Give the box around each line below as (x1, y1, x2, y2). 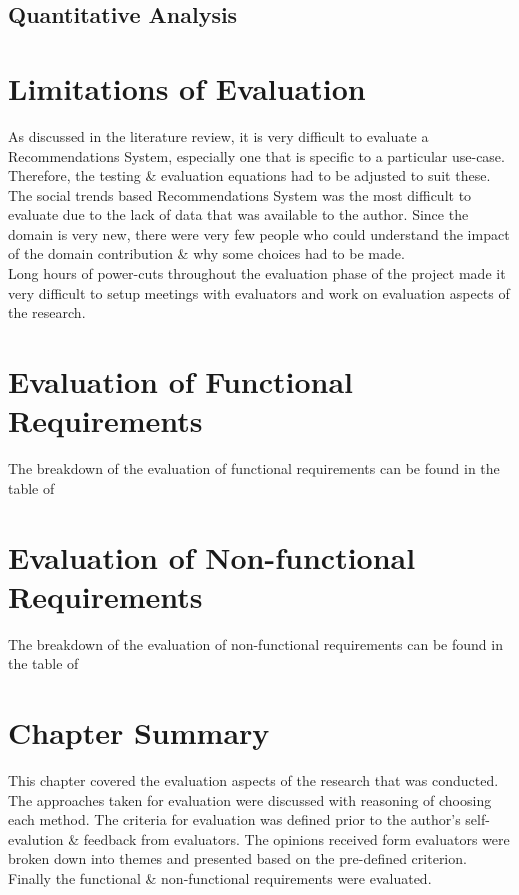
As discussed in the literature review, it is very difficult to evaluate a (8, 125, 429, 146)
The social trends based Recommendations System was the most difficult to (8, 184, 472, 205)
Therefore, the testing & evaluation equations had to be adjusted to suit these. (8, 165, 491, 186)
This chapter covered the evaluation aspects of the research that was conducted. (8, 769, 499, 790)
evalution (8, 828, 64, 849)
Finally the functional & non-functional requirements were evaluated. (8, 867, 432, 888)
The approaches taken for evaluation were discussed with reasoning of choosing (8, 789, 492, 810)
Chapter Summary (8, 712, 270, 753)
